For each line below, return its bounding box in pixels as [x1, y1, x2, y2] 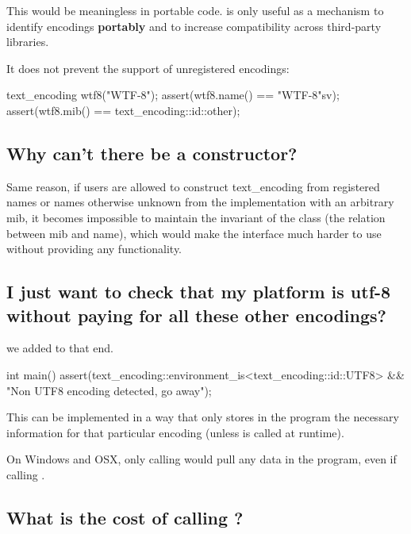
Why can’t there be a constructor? [6, 140, 298, 165]
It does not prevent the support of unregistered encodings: [6, 60, 290, 76]
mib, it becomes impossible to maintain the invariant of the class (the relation [6, 209, 386, 225]
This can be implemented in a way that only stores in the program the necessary [6, 409, 399, 425]
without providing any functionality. [6, 240, 182, 257]
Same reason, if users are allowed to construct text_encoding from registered [6, 178, 380, 194]
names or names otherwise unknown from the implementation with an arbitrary [6, 194, 394, 210]
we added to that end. [6, 340, 113, 356]
